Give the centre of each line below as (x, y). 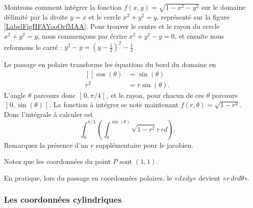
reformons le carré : (33, 47)
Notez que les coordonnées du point (57, 161)
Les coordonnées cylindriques (63, 199)
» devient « (209, 177)
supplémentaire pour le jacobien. (145, 145)
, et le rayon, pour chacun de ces (155, 95)
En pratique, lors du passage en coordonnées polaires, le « (91, 177)
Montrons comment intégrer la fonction (63, 7)
